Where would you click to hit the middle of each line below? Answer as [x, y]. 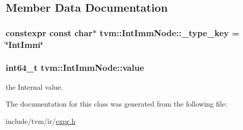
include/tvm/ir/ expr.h [41, 121]
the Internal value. [34, 86]
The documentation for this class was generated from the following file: [116, 104]
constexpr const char [49, 32]
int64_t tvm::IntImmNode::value [75, 68]
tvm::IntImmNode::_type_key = [169, 32]
